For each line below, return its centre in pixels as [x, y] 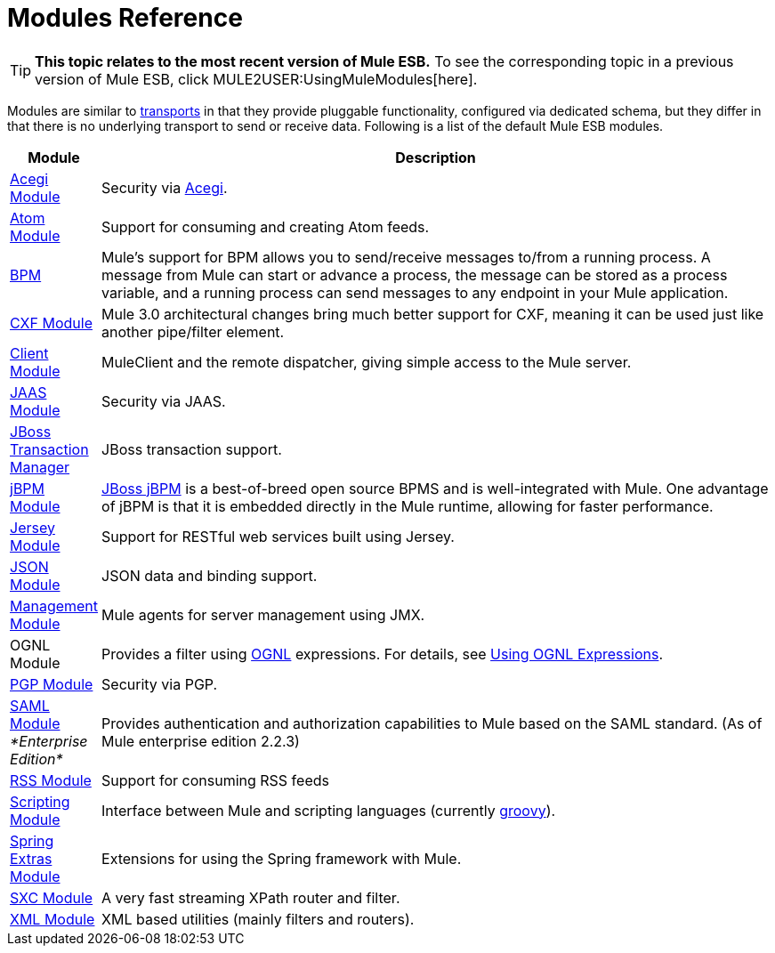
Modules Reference [125, 18]
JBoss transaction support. [192, 449]
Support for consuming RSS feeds [215, 780]
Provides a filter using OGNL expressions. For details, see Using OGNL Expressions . [382, 654]
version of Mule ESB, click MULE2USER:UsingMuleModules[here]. [256, 79]
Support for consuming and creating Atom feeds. [266, 226]
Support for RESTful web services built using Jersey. [278, 536]
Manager [40, 467]
